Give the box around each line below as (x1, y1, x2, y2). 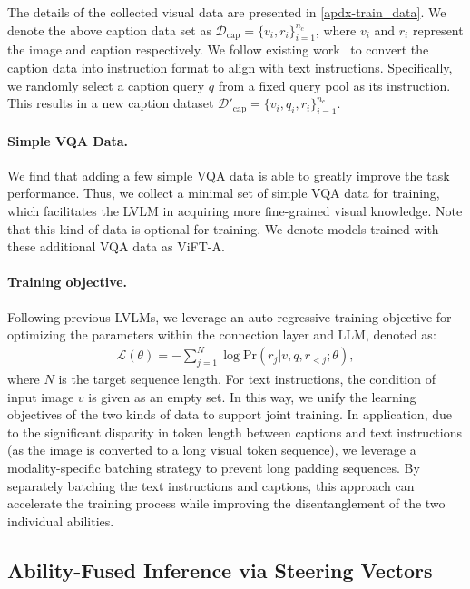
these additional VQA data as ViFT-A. (7, 237, 225, 256)
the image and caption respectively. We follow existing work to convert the (7, 40, 429, 59)
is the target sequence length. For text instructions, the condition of (58, 369, 436, 388)
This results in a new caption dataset (7, 93, 214, 113)
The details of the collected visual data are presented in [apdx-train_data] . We (7, 3, 446, 21)
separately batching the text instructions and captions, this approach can (7, 476, 415, 495)
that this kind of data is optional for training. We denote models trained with (7, 219, 439, 238)
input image (7, 387, 74, 406)
